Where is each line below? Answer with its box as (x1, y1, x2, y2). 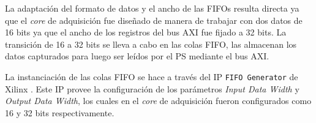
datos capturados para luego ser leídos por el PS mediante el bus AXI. (5, 50, 269, 62)
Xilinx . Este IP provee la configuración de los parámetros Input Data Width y (5, 82, 299, 95)
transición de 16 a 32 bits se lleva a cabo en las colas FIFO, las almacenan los (5, 37, 297, 50)
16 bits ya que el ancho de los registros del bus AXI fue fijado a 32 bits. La (5, 26, 287, 39)
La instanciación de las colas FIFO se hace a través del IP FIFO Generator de (5, 70, 298, 83)
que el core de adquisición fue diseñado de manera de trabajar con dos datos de (5, 13, 303, 26)
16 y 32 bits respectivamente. (5, 106, 115, 119)
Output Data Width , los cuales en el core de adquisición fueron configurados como (5, 94, 312, 107)
